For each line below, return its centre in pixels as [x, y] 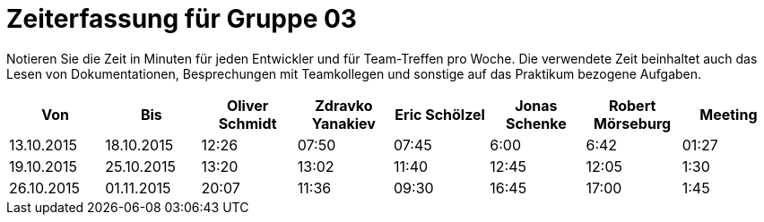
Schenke [536, 123]
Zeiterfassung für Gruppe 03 [182, 19]
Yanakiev [343, 123]
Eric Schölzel [440, 114]
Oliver [247, 105]
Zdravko [344, 105]
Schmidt [247, 123]
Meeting [729, 114]
